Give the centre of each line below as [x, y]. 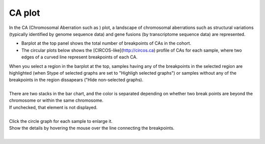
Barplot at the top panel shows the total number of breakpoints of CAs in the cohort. [106, 43]
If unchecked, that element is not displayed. [53, 107]
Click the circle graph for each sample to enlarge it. [61, 121]
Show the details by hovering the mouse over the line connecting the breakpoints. [92, 128]
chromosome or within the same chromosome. [56, 100]
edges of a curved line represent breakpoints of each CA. [79, 57]
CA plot [25, 13]
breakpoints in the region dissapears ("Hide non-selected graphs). [76, 80]
